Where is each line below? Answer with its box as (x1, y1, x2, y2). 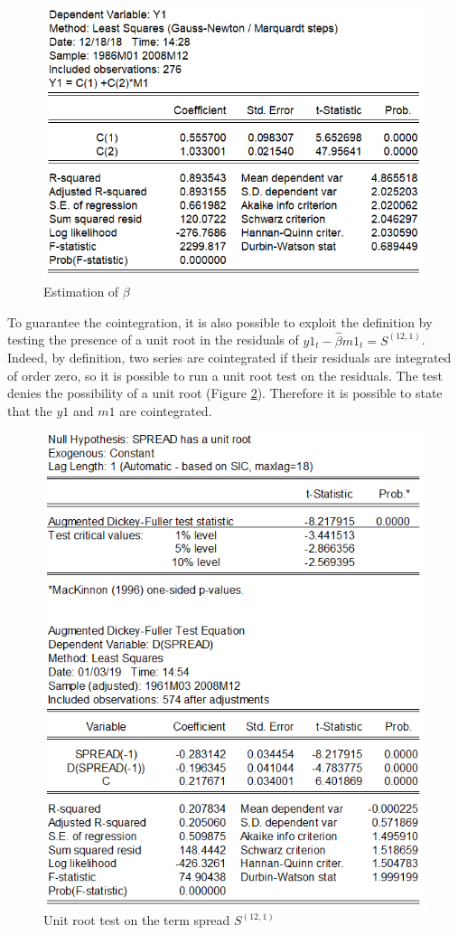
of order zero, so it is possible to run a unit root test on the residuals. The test (7, 365, 443, 384)
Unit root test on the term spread (43, 911, 230, 930)
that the (7, 401, 52, 420)
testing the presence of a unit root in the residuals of (7, 330, 299, 349)
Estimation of (43, 282, 119, 301)
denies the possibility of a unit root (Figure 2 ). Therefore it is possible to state (7, 383, 443, 402)
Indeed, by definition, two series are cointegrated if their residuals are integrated (7, 348, 452, 367)
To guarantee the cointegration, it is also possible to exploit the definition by (7, 312, 433, 331)
